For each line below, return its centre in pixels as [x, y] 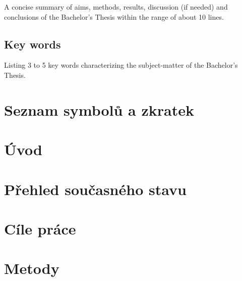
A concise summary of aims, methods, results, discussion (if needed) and [116, 7]
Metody [32, 268]
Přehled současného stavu [95, 189]
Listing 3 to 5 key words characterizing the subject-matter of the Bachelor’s [121, 65]
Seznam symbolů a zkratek [99, 109]
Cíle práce [40, 228]
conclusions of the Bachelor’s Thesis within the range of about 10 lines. [114, 16]
